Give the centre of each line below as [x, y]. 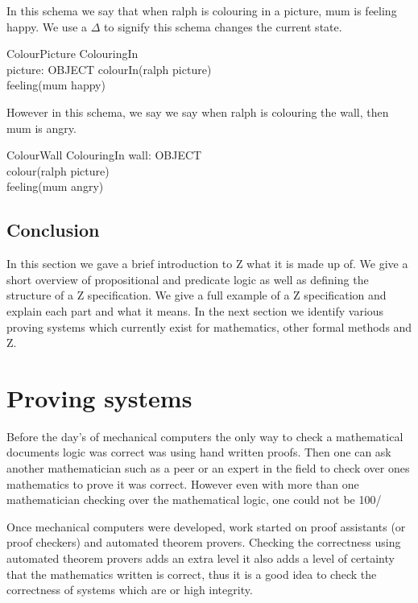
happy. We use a [47, 26]
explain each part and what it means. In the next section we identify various [195, 310]
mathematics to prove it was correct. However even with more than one [183, 483]
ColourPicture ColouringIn [72, 54]
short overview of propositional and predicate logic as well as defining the [188, 279]
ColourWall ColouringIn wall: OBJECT [104, 155]
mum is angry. [41, 128]
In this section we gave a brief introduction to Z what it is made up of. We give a [207, 264]
